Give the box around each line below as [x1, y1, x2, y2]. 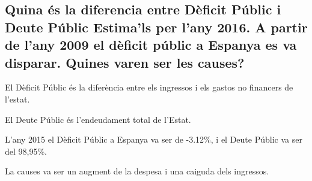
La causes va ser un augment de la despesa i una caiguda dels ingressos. [5, 165, 269, 177]
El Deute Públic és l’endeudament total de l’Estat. [5, 113, 191, 125]
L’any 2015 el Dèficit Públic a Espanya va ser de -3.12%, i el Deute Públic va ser [5, 133, 302, 146]
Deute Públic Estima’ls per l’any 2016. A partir [5, 17, 308, 36]
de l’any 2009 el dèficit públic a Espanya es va [5, 35, 297, 54]
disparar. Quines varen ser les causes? [5, 53, 245, 71]
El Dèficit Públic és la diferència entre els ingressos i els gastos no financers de [5, 81, 293, 93]
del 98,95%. [5, 144, 47, 157]
